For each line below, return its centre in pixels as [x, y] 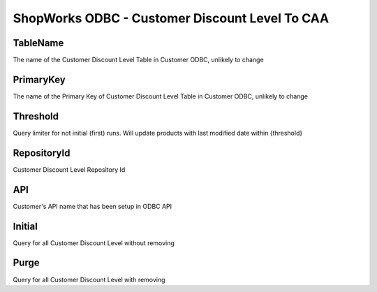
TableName [38, 43]
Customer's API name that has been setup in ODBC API [93, 206]
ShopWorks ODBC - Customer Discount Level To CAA [171, 18]
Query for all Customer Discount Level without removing [94, 243]
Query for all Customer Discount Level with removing [89, 279]
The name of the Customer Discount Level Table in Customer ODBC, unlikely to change [139, 60]
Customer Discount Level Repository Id [69, 169]
